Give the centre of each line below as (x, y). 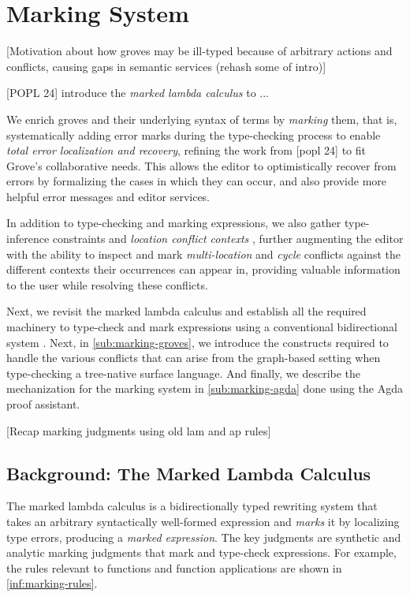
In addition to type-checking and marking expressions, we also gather (174, 223)
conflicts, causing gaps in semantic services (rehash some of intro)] (166, 66)
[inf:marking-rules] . (52, 583)
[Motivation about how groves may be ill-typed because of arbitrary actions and (199, 51)
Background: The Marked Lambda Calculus (189, 473)
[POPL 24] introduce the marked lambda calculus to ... (138, 93)
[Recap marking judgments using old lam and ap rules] (139, 430)
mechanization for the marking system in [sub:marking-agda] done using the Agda (205, 388)
